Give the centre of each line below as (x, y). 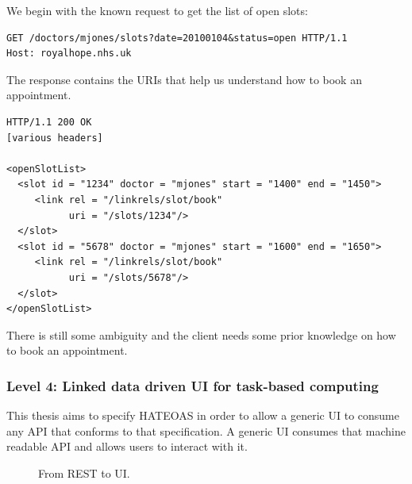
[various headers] (55, 138)
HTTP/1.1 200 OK (49, 122)
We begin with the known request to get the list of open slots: (157, 10)
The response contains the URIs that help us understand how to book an (184, 79)
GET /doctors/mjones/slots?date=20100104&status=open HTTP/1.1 (177, 38)
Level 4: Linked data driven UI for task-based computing (193, 385)
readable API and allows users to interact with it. (127, 446)
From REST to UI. (84, 472)
